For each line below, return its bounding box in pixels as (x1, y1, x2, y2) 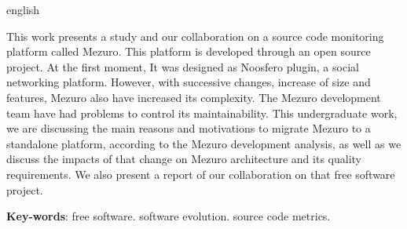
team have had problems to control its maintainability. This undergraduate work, (6, 104, 398, 121)
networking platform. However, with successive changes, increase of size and (6, 74, 371, 90)
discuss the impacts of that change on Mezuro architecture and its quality (6, 151, 361, 167)
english (6, 2, 40, 17)
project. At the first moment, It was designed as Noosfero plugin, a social (6, 58, 359, 75)
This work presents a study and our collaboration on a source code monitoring (6, 27, 384, 44)
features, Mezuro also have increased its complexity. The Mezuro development (6, 89, 381, 105)
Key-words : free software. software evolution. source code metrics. (6, 208, 331, 224)
